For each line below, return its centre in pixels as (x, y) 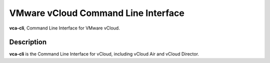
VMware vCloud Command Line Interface (97, 13)
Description (28, 42)
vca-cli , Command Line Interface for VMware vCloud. (64, 28)
